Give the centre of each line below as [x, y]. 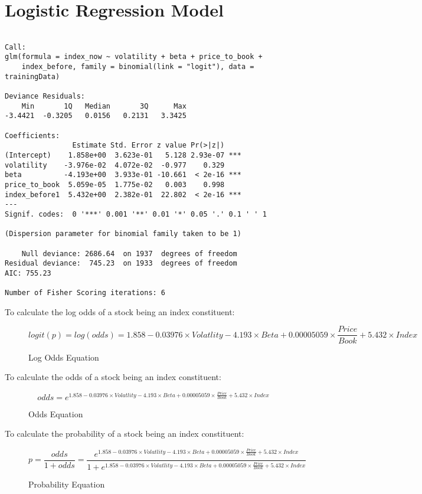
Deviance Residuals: [45, 96]
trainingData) [32, 76]
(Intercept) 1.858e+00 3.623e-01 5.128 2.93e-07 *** [123, 155]
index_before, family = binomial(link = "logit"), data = [138, 67]
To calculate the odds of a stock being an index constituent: [113, 377]
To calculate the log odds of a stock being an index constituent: [120, 311]
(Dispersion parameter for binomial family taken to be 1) [123, 234]
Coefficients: [32, 135]
